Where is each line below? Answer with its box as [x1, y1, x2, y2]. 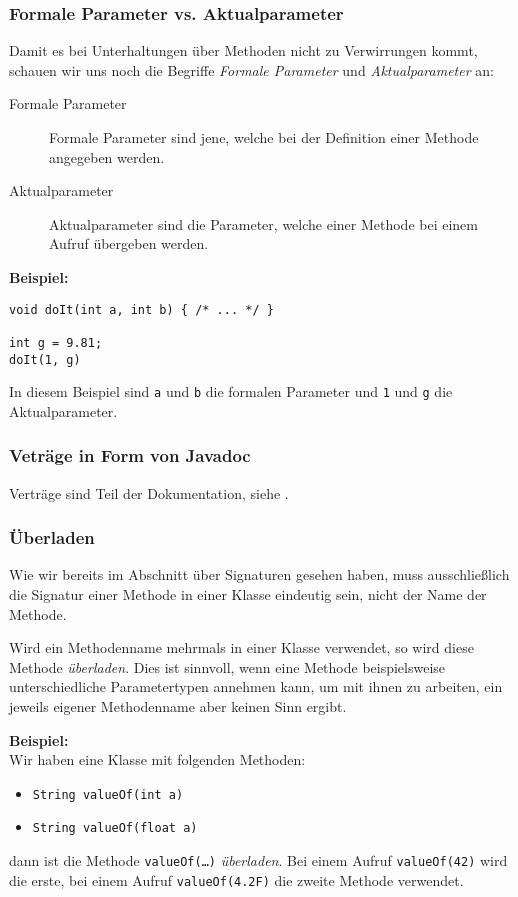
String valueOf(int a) [32, 787, 184, 802]
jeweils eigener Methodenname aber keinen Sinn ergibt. [9, 696, 347, 717]
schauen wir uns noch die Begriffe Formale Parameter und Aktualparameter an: [9, 59, 494, 80]
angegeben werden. [49, 146, 165, 167]
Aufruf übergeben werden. [49, 233, 209, 254]
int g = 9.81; [9, 335, 103, 350]
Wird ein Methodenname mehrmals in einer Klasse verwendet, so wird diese [9, 637, 474, 658]
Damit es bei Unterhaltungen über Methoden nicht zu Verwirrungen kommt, [9, 40, 478, 61]
